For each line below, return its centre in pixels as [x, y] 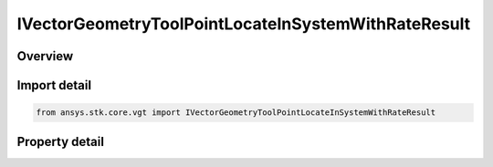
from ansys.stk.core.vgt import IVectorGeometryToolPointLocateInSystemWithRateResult [236, 113]
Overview [45, 56]
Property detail [61, 141]
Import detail [54, 85]
